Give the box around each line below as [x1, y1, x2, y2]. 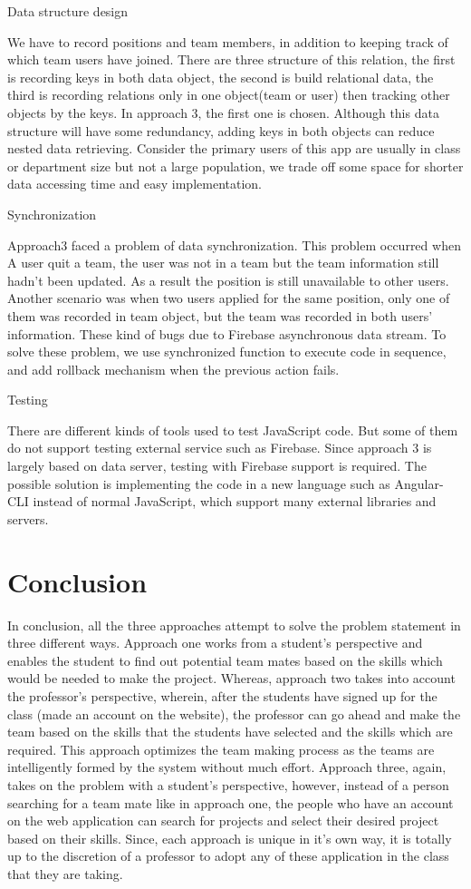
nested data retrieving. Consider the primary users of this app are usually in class [7, 139, 461, 158]
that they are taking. [7, 864, 123, 883]
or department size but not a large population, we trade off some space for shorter [7, 156, 464, 175]
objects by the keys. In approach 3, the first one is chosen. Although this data [7, 103, 439, 122]
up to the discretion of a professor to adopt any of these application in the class [7, 846, 449, 865]
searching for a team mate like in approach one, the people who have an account [7, 793, 454, 812]
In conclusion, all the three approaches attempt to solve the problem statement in [7, 615, 461, 634]
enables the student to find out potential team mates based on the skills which [7, 650, 443, 669]
